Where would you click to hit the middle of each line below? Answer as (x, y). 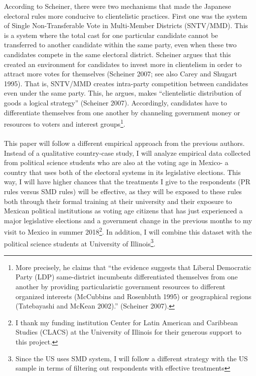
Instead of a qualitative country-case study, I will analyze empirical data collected (127, 153)
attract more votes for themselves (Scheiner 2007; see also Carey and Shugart (121, 74)
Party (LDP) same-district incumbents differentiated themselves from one (127, 277)
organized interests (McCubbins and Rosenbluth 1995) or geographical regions (133, 296)
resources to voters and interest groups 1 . (65, 123)
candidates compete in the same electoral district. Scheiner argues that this (117, 54)
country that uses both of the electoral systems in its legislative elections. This (122, 172)
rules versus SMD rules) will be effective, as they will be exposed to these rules (123, 191)
